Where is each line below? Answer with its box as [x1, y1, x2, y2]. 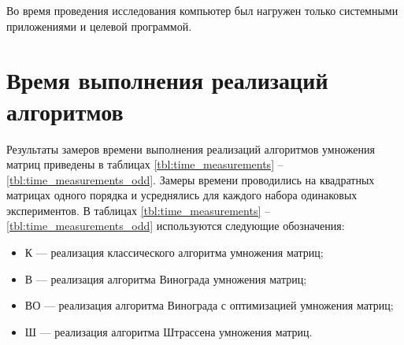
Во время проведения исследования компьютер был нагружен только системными [6, 2, 398, 18]
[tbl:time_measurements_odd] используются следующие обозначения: [6, 217, 345, 234]
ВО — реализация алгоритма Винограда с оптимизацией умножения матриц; [24, 297, 394, 313]
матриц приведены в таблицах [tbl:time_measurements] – [6, 156, 284, 172]
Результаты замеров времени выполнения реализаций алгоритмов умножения [6, 140, 375, 157]
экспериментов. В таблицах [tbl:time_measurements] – [6, 202, 270, 218]
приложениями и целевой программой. [6, 17, 192, 34]
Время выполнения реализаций [6, 64, 328, 96]
